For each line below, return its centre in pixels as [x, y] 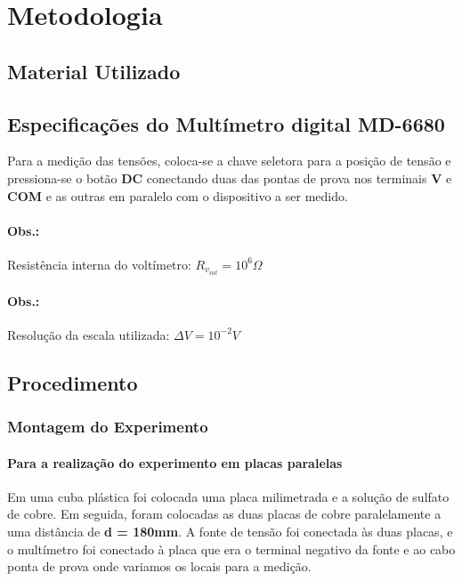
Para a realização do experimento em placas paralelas [175, 462]
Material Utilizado [94, 71]
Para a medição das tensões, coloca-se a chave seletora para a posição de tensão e [229, 161]
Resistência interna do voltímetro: [99, 264]
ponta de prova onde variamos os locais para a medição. [159, 566]
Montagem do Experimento [108, 427]
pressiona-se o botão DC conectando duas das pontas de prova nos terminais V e [230, 178]
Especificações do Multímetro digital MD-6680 [226, 123]
